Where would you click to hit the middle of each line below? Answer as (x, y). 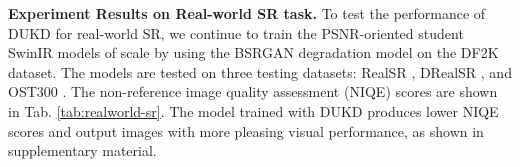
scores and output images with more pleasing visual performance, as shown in (246, 130)
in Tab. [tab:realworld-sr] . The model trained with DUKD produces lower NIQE (253, 110)
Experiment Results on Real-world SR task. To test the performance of (247, 13)
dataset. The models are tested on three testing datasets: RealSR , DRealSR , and (260, 71)
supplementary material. (82, 150)
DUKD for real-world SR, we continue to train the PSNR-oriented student (236, 32)
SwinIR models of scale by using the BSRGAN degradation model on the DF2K (253, 52)
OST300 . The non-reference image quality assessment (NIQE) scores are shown (253, 91)
